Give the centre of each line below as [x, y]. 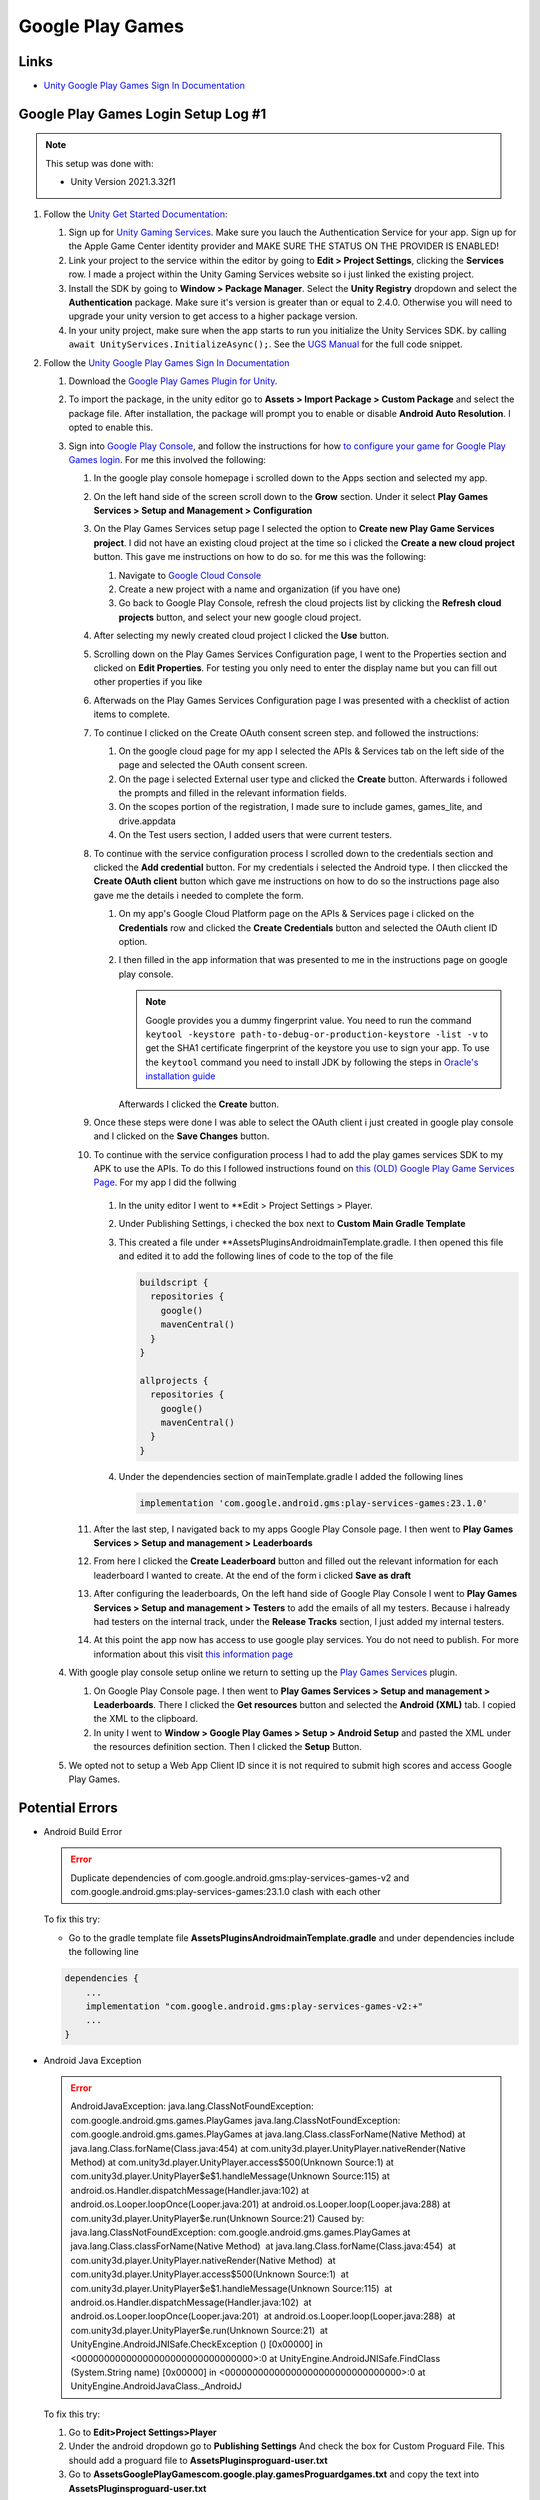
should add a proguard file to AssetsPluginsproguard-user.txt [198, 2460]
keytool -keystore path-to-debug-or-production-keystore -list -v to [317, 1034]
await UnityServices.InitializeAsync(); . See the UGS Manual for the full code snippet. [266, 344]
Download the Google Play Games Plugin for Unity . [173, 381]
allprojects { [174, 1380]
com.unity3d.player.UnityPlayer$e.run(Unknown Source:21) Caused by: [217, 2218]
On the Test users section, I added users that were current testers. [255, 835]
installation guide [180, 1076]
